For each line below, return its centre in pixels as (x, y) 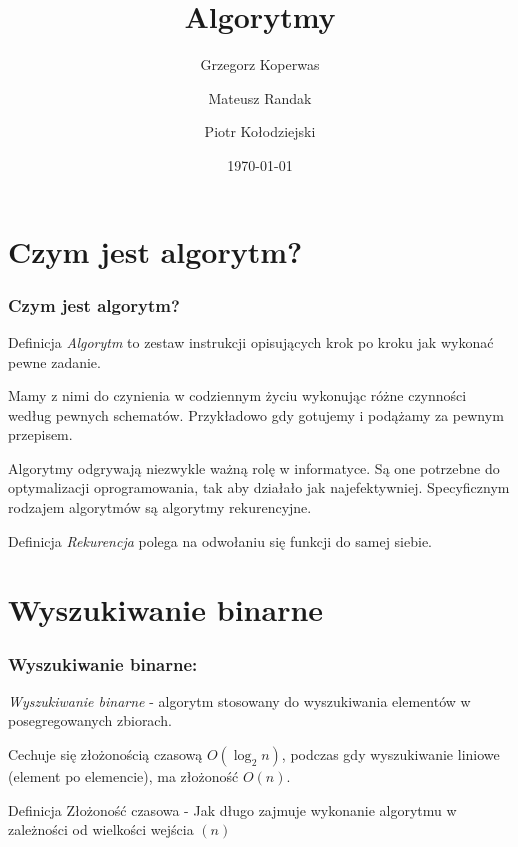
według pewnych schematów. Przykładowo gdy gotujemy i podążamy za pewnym (256, 414)
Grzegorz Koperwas (260, 64)
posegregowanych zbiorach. (90, 720)
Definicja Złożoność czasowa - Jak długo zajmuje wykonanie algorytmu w (232, 809)
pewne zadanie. (54, 361)
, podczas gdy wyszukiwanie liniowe (390, 754)
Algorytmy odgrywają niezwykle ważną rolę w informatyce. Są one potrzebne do (254, 467)
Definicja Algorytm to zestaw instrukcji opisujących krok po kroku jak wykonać (251, 341)
